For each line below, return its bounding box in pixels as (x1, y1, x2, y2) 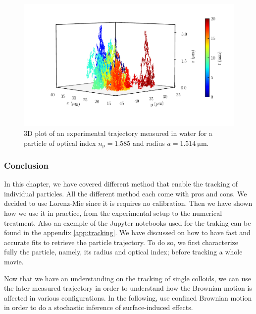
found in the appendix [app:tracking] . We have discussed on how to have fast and (4, 227, 251, 238)
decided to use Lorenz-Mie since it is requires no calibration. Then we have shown (4, 198, 253, 208)
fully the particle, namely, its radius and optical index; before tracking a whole (4, 247, 243, 257)
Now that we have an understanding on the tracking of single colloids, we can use (4, 273, 251, 283)
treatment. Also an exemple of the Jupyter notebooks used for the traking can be (4, 217, 251, 228)
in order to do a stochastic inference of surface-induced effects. (4, 302, 193, 313)
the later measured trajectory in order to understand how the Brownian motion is (4, 283, 252, 293)
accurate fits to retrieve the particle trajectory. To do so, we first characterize (4, 237, 239, 247)
